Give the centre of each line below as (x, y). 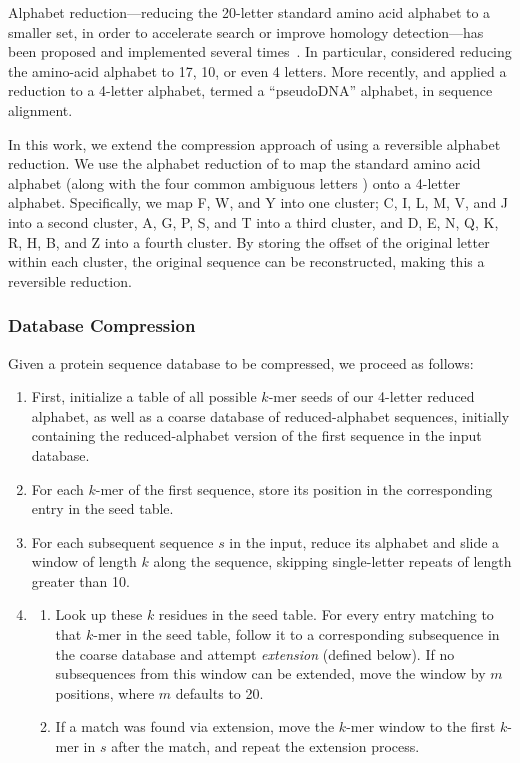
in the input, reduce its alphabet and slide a (364, 541)
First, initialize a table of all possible (144, 396)
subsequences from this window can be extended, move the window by (270, 673)
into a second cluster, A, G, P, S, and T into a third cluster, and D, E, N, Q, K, (253, 221)
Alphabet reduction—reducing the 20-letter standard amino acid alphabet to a (249, 12)
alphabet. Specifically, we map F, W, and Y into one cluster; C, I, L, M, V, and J (258, 202)
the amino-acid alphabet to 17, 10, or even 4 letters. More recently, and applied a (257, 70)
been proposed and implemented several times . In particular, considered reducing (260, 51)
